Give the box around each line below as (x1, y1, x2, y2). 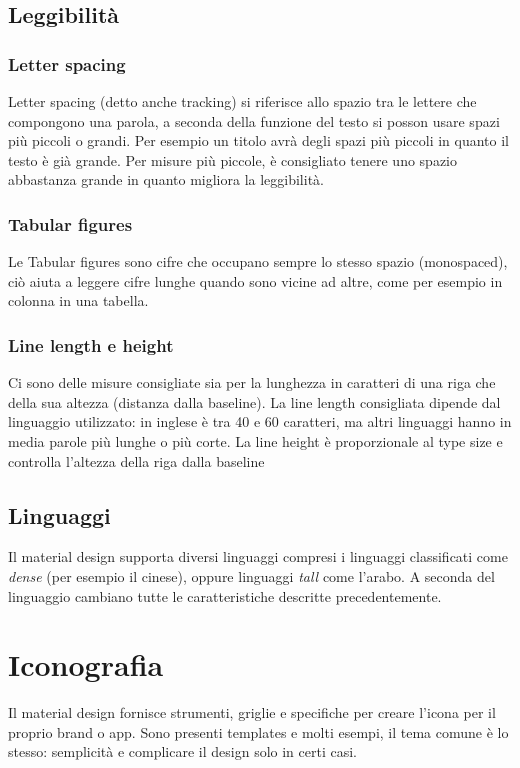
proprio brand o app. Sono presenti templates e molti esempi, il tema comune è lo (8, 721, 509, 742)
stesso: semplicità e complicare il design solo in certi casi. (8, 741, 357, 762)
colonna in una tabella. (8, 290, 149, 311)
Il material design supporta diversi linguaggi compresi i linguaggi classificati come (8, 546, 508, 567)
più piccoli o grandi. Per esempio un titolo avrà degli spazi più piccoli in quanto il (8, 130, 510, 151)
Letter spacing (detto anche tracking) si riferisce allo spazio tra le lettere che (8, 91, 477, 111)
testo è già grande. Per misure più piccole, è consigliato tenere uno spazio (8, 149, 458, 170)
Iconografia (8, 644, 164, 685)
